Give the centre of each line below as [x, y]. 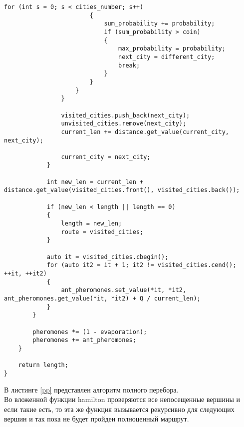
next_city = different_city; [167, 57]
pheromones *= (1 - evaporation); [90, 332]
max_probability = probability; [172, 49]
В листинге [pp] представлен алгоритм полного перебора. [91, 389]
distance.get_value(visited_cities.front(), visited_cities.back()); [122, 190]
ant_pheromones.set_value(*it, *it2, [124, 290]
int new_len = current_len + [95, 182]
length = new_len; [92, 224]
